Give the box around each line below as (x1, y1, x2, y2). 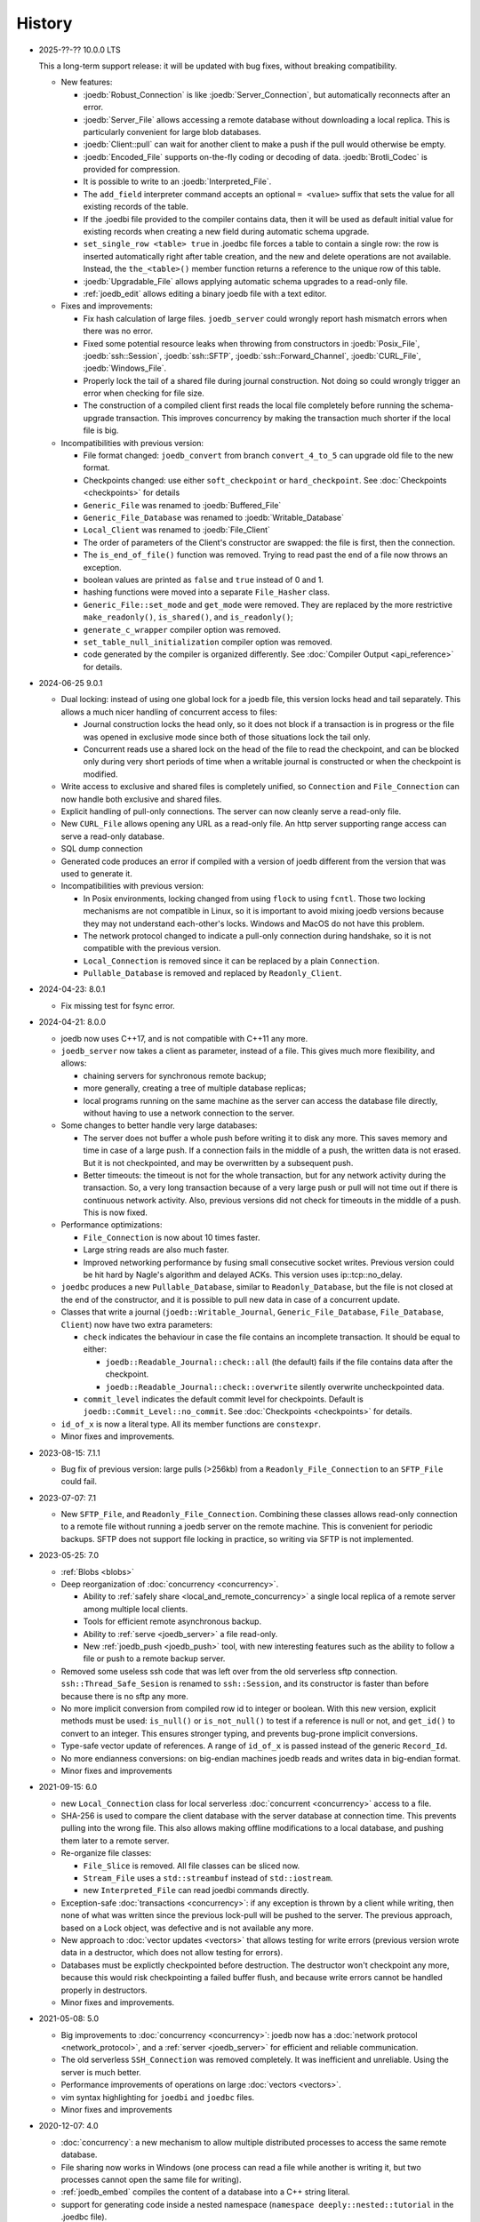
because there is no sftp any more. (60, 1690, 188, 1701)
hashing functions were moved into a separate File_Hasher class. (83, 587, 331, 597)
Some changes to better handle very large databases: (60, 1120, 258, 1131)
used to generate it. (60, 867, 132, 879)
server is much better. (60, 2066, 141, 2077)
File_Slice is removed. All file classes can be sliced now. (83, 1860, 300, 1871)
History (16, 13, 73, 33)
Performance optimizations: (60, 1219, 163, 1230)
